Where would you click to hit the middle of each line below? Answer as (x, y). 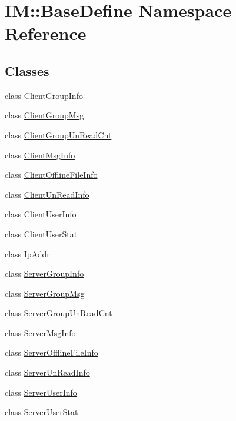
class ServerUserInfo (41, 392)
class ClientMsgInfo (40, 155)
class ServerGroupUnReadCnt (59, 313)
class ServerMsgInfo (40, 332)
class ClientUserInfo (41, 214)
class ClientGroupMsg (44, 115)
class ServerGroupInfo (44, 274)
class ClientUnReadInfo (47, 194)
